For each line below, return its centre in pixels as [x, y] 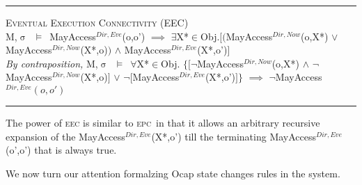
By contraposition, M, [52, 63]
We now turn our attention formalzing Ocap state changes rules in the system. [173, 173]
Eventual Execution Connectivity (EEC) [97, 22]
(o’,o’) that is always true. [61, 150]
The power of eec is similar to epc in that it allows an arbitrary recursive [163, 123]
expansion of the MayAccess [65, 136]
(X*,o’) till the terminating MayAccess [234, 136]
